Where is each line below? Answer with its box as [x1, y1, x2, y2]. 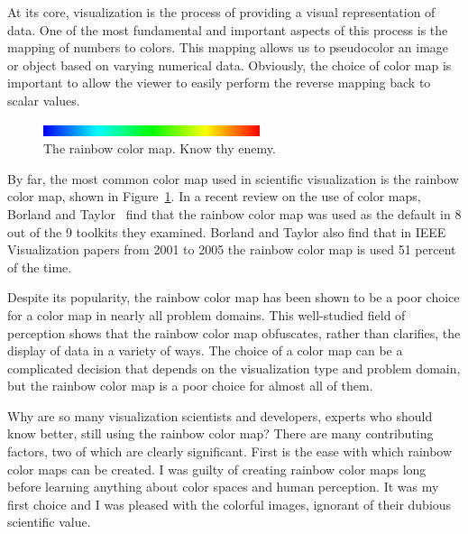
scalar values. [7, 90, 80, 109]
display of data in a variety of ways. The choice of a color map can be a [7, 341, 403, 360]
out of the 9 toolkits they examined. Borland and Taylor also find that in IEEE [7, 222, 446, 241]
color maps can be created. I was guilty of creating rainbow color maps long [7, 459, 427, 478]
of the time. [7, 257, 72, 276]
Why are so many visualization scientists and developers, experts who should [7, 406, 433, 425]
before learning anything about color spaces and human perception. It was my [7, 477, 439, 496]
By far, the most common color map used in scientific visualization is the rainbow [7, 169, 459, 188]
